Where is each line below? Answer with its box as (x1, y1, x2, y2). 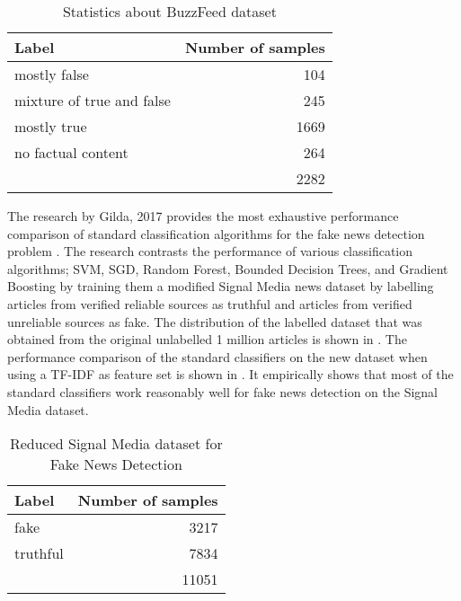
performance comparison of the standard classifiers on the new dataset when (7, 347, 428, 366)
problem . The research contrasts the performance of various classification (7, 242, 413, 261)
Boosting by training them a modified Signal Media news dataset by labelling (7, 277, 434, 296)
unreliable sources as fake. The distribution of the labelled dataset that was (7, 312, 422, 331)
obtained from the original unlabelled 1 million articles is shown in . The (7, 330, 407, 349)
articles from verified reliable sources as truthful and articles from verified (7, 294, 412, 313)
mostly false (14, 64, 89, 84)
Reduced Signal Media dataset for (9, 433, 223, 455)
